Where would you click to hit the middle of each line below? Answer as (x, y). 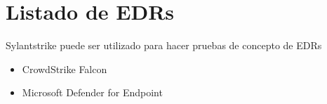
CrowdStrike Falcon (65, 69)
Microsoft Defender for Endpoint (92, 92)
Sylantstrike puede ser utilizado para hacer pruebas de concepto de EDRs (164, 45)
